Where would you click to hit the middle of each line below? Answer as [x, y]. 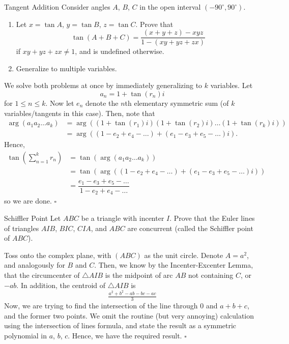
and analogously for [35, 265]
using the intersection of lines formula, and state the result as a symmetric [120, 325]
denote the [102, 103]
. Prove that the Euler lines [212, 218]
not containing [211, 275]
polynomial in [26, 335]
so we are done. [28, 201]
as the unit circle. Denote [184, 255]
